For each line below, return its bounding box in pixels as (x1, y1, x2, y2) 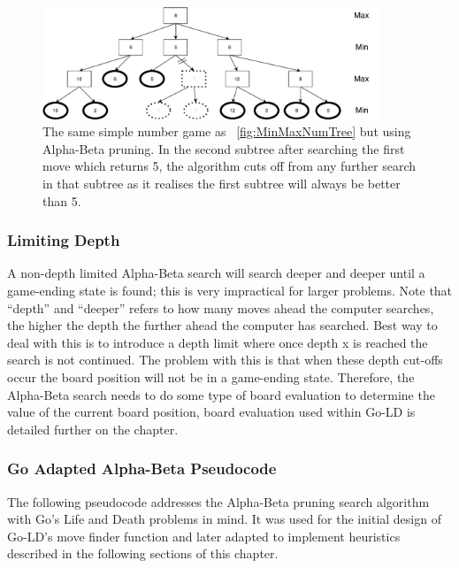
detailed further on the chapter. (7, 419, 179, 438)
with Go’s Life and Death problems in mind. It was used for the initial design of (7, 510, 441, 528)
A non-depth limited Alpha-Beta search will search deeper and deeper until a (7, 264, 425, 282)
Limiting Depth (7, 229, 120, 251)
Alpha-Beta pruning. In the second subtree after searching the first (42, 139, 405, 157)
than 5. (42, 191, 81, 210)
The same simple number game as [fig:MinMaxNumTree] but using (42, 122, 411, 141)
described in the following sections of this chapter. (7, 544, 279, 563)
